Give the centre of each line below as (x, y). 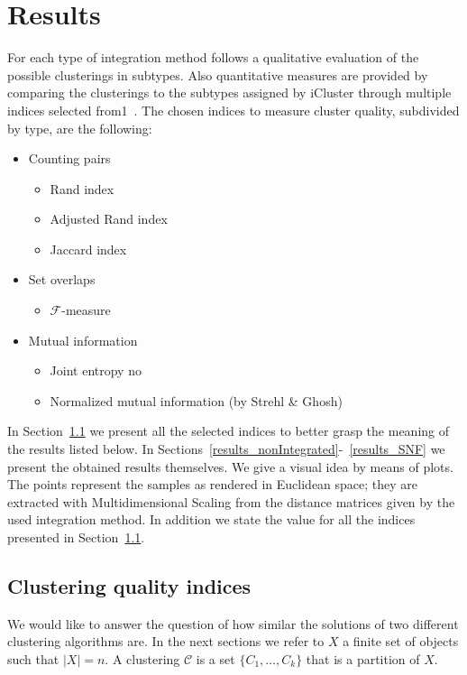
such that (33, 658)
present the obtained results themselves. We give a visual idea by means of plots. (230, 466)
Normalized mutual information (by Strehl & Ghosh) (196, 400)
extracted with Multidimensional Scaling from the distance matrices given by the (231, 501)
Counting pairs (69, 158)
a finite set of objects (401, 641)
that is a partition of (363, 658)
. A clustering (142, 658)
